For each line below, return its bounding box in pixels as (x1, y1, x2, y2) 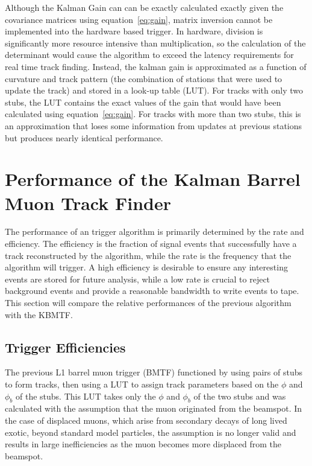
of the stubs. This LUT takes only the (16, 389, 156, 402)
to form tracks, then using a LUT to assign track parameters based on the (5, 377, 279, 390)
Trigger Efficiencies (5, 337, 126, 356)
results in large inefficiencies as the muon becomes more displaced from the (5, 438, 282, 450)
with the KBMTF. (5, 308, 73, 321)
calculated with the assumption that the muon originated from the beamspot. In (5, 402, 302, 415)
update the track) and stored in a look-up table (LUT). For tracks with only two (5, 84, 303, 97)
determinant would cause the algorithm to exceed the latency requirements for (5, 48, 294, 61)
